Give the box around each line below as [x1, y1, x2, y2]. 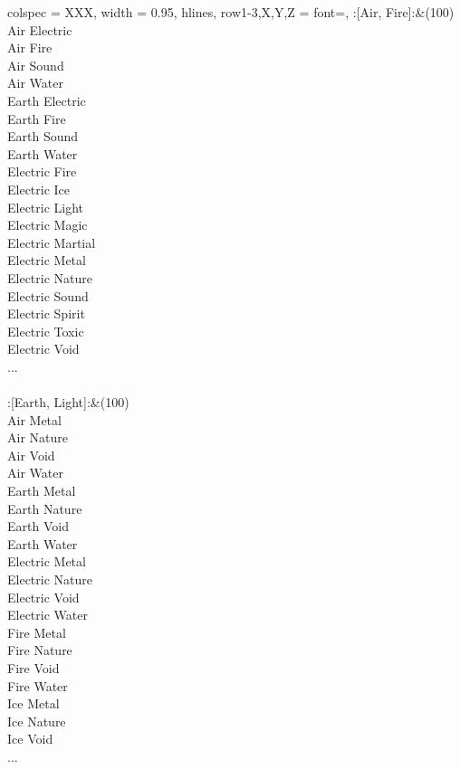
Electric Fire [7, 162, 77, 181]
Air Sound [7, 55, 64, 74]
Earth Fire [7, 109, 66, 128]
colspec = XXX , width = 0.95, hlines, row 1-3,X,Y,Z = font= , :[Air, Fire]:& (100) [7, 3, 455, 21]
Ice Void [7, 729, 53, 748]
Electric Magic [7, 215, 88, 234]
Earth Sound [7, 127, 79, 146]
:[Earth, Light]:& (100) [7, 393, 129, 412]
